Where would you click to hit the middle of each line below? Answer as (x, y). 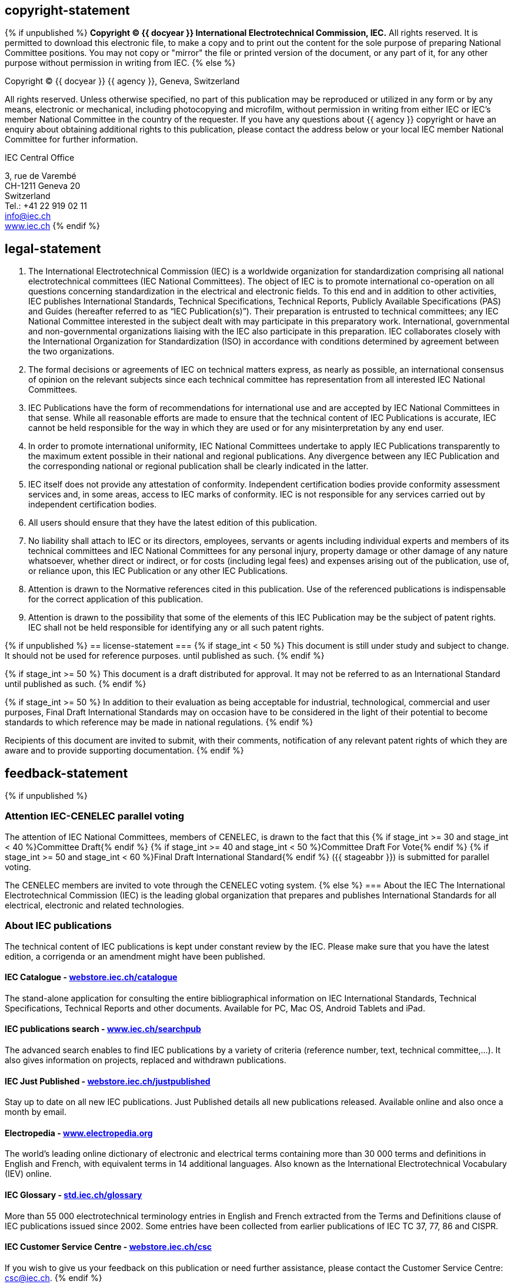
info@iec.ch (28, 216)
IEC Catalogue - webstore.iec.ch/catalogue (91, 977)
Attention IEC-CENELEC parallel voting (95, 816)
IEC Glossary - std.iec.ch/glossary (74, 1195)
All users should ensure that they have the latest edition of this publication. (173, 523)
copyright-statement (67, 10)
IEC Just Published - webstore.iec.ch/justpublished (108, 1081)
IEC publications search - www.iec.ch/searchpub (103, 1029)
